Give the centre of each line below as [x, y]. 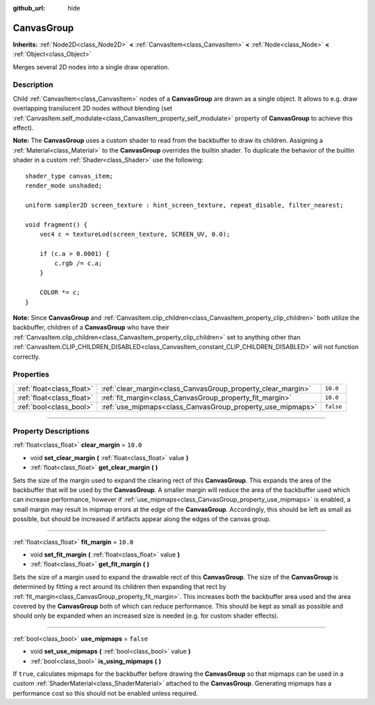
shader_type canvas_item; [69, 176]
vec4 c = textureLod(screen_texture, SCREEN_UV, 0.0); [135, 234]
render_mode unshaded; [64, 185]
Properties [31, 375]
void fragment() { [57, 224]
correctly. [27, 357]
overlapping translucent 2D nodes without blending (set [93, 108]
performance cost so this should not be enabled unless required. [106, 693]
